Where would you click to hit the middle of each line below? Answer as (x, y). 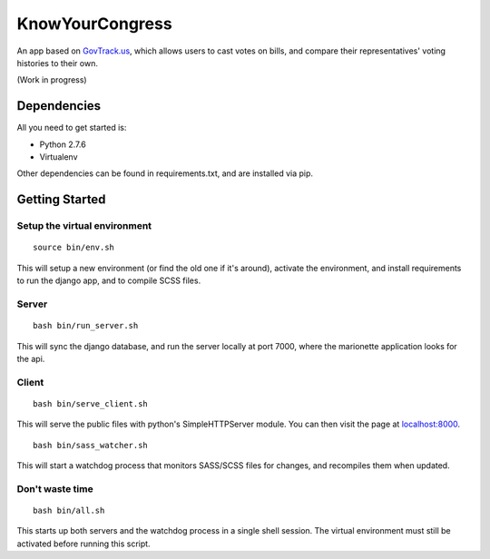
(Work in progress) (52, 80)
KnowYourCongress (94, 24)
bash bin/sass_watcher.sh (91, 445)
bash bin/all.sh (69, 510)
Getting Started (61, 200)
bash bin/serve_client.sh (91, 403)
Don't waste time (55, 488)
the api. (31, 358)
